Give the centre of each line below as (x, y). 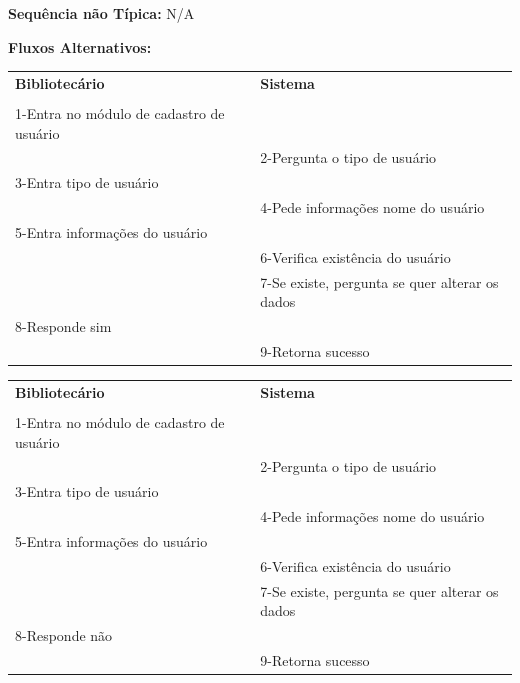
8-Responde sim (63, 326)
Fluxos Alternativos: (80, 46)
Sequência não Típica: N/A (101, 13)
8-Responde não (64, 635)
